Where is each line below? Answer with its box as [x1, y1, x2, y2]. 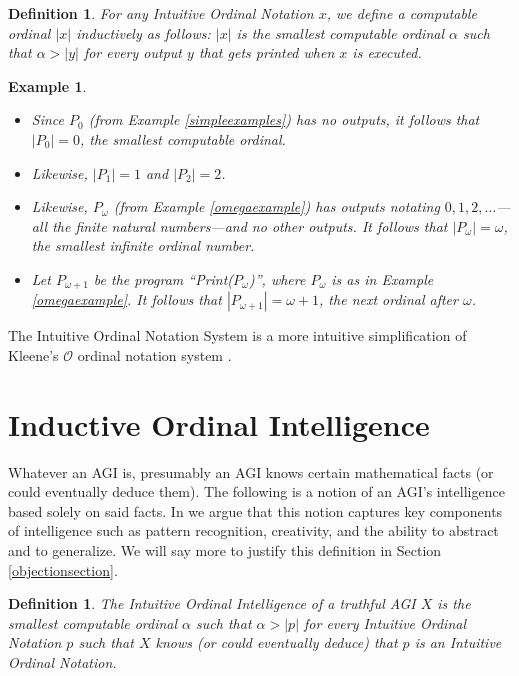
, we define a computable [326, 3, 477, 23]
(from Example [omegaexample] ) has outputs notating [113, 196, 440, 217]
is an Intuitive [414, 632, 502, 653]
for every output [83, 42, 182, 63]
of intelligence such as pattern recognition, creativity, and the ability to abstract [8, 520, 499, 541]
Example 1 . [8, 75, 87, 96]
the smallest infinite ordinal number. [31, 235, 255, 256]
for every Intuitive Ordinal [304, 612, 467, 633]
